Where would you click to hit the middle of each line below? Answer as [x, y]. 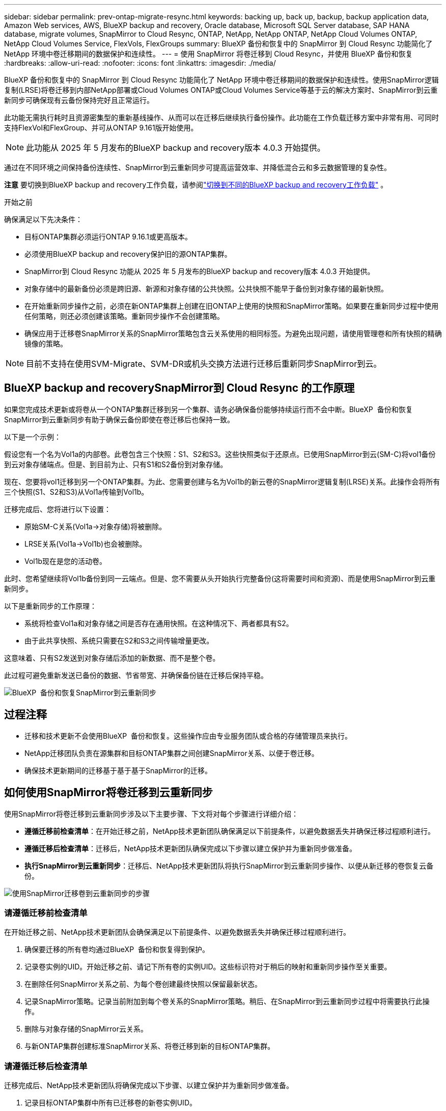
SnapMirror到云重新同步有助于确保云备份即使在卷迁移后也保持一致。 [119, 419]
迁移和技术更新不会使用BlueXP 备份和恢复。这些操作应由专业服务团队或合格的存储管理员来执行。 [188, 736]
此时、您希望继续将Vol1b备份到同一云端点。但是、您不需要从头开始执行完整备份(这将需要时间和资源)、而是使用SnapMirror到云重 [220, 578]
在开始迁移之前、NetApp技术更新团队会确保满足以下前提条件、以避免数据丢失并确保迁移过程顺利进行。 [177, 932]
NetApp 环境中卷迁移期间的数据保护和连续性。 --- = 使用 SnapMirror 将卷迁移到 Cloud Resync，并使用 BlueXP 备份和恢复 [208, 54]
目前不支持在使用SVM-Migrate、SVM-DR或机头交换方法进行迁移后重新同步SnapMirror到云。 [204, 364]
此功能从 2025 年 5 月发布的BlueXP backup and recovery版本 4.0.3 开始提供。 [176, 148]
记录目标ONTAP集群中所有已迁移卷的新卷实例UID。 [110, 1103]
